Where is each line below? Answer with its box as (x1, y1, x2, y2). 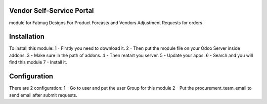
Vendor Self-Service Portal (9, 6, 94, 15)
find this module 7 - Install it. (9, 59, 67, 65)
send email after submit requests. (9, 92, 78, 98)
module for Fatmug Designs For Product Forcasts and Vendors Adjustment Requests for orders (9, 20, 203, 26)
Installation (9, 33, 44, 41)
